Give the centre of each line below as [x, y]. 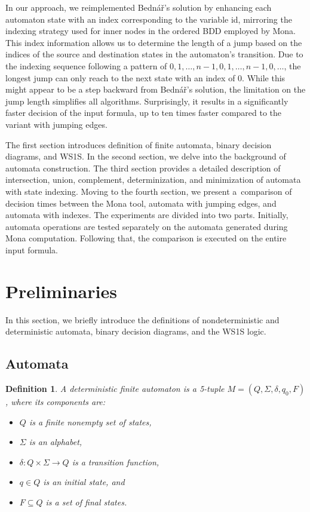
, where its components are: [56, 401]
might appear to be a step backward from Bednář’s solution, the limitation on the [156, 89]
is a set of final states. [86, 502]
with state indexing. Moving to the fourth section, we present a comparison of [149, 191]
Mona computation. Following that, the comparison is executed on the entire [146, 238]
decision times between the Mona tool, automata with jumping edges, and [141, 203]
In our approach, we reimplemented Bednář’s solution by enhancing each [139, 7]
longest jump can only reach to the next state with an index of [120, 77]
